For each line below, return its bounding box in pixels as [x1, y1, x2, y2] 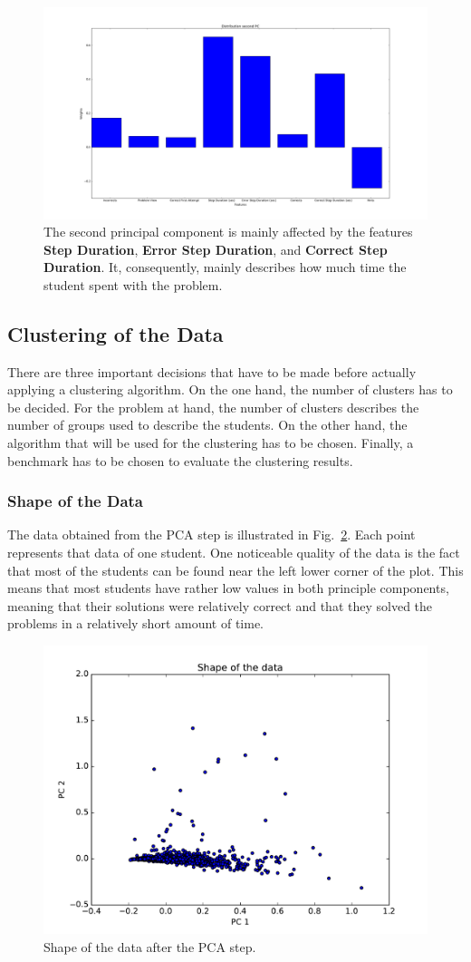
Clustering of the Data [7, 319, 224, 347]
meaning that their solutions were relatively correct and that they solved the [7, 596, 433, 615]
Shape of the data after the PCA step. [43, 937, 256, 956]
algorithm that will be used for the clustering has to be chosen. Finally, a [7, 433, 414, 452]
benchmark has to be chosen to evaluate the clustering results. [7, 451, 353, 470]
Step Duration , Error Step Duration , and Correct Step [43, 239, 388, 258]
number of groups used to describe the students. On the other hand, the [7, 415, 408, 434]
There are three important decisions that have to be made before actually [7, 362, 417, 381]
